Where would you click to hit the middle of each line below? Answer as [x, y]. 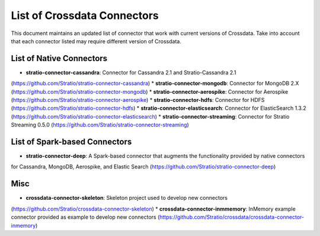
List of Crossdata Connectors [85, 15]
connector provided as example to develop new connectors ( [85, 217]
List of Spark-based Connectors [71, 142]
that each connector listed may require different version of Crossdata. [96, 41]
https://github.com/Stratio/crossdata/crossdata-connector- [232, 217]
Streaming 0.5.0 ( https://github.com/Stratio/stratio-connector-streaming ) [100, 125]
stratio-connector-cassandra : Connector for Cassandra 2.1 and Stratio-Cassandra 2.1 [131, 72]
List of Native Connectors [59, 58]
